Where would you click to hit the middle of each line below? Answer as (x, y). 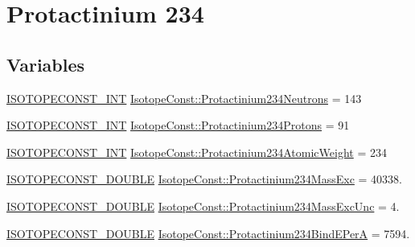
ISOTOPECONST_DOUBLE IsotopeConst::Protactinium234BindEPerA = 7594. (208, 233)
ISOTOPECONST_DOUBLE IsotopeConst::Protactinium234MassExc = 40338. (204, 179)
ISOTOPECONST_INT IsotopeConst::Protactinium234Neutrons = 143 (184, 98)
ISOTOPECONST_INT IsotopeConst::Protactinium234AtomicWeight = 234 (197, 152)
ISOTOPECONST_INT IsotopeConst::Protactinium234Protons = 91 (178, 125)
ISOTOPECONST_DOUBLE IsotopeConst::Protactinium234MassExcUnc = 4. (203, 206)
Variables (46, 64)
